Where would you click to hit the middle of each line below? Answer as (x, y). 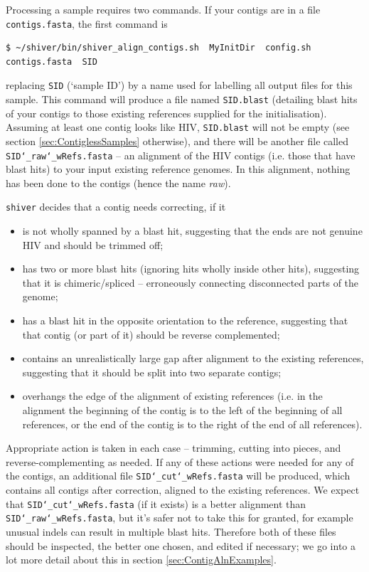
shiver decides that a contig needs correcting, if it (116, 207)
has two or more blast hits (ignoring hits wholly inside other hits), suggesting (191, 269)
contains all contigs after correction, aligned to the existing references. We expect (183, 490)
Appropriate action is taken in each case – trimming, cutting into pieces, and (173, 448)
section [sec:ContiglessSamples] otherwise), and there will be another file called (177, 141)
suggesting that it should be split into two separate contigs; (152, 372)
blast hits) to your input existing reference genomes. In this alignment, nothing (178, 169)
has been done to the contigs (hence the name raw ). (118, 182)
